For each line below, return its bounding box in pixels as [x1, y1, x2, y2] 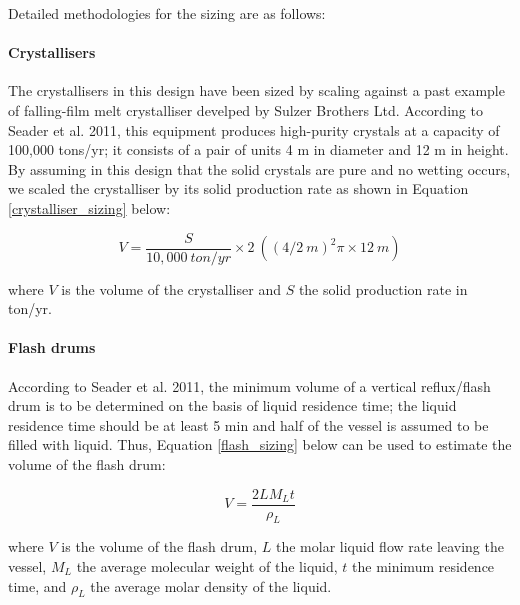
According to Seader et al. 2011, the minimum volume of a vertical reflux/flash [8, 375, 491, 396]
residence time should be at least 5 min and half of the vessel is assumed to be [8, 414, 489, 435]
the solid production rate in [298, 278, 468, 299]
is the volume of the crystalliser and [61, 278, 281, 299]
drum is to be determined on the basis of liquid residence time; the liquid [8, 395, 457, 416]
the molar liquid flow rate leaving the [276, 536, 504, 557]
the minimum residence [352, 556, 495, 577]
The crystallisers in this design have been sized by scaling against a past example [8, 80, 505, 101]
